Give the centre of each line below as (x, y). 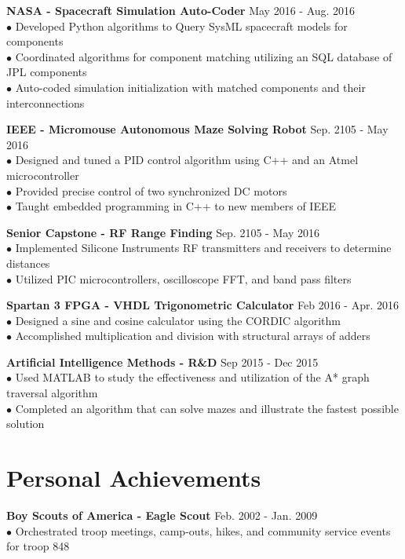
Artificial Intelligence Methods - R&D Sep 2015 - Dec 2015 (162, 362)
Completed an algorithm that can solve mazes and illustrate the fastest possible (207, 408)
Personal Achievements (134, 478)
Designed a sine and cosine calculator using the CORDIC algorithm (178, 320)
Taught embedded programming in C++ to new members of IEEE (175, 206)
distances (28, 263)
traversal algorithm (52, 393)
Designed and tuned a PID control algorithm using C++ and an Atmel (187, 160)
